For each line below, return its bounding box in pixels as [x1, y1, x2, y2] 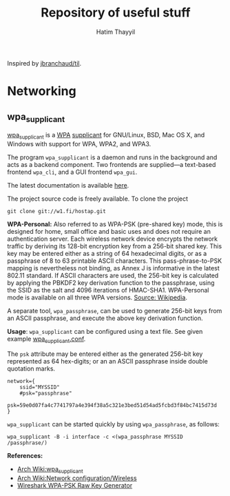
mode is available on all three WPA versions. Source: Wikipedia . [7, 293, 188, 301]
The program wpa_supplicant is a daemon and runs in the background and [7, 153, 218, 161]
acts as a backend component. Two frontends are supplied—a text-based [7, 160, 216, 168]
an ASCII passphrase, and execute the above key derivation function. [7, 314, 203, 322]
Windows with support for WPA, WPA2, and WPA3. [7, 139, 151, 148]
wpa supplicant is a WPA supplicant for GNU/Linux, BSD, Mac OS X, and [7, 131, 205, 141]
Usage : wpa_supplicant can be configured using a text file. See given [7, 327, 203, 335]
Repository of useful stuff [41, 5, 191, 21]
